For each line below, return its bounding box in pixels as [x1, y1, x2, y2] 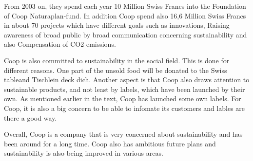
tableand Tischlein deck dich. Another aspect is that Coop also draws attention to [4, 74, 250, 85]
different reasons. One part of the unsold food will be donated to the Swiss [4, 65, 227, 75]
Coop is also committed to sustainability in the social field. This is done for [4, 55, 230, 65]
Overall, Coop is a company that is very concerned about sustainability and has [4, 129, 243, 139]
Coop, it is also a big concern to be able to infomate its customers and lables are [4, 103, 245, 113]
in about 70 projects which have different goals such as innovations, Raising [4, 20, 230, 30]
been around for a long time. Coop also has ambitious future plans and [4, 138, 216, 148]
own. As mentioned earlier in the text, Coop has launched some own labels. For [4, 93, 241, 104]
